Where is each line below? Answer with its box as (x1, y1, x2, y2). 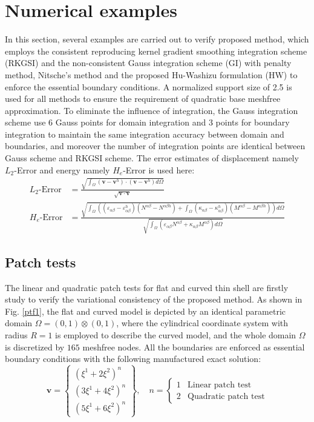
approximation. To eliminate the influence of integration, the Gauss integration (5, 104, 298, 116)
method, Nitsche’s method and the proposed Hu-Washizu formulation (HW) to (5, 68, 298, 81)
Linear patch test (187, 380, 252, 389)
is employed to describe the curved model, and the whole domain (55, 328, 296, 341)
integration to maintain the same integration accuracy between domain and (5, 127, 284, 140)
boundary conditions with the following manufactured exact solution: (5, 352, 261, 365)
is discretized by (5, 340, 65, 353)
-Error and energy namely (14, 163, 110, 176)
